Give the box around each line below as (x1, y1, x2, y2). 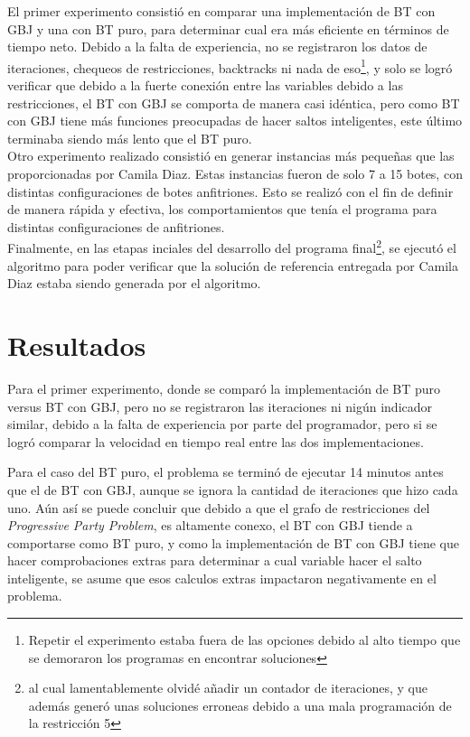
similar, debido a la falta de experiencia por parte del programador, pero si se (7, 415, 437, 434)
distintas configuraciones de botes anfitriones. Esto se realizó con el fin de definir (7, 182, 454, 201)
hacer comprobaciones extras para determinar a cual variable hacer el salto (7, 551, 422, 570)
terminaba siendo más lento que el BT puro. (7, 128, 252, 147)
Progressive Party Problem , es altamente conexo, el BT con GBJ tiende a (7, 516, 413, 535)
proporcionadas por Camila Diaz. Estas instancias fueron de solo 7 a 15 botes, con (7, 164, 463, 182)
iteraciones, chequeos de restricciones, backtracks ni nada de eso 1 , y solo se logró (7, 55, 453, 77)
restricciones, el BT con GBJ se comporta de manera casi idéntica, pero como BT (7, 93, 460, 112)
